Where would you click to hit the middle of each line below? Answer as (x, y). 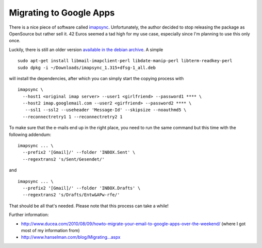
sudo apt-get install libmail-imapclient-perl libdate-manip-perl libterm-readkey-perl (125, 61)
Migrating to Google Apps (62, 13)
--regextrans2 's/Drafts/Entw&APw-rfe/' (71, 195)
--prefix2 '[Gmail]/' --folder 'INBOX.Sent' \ (79, 152)
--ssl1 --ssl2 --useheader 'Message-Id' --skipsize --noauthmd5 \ (106, 110)
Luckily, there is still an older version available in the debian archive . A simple (86, 50)
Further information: (29, 215)
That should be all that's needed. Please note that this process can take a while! (89, 206)
